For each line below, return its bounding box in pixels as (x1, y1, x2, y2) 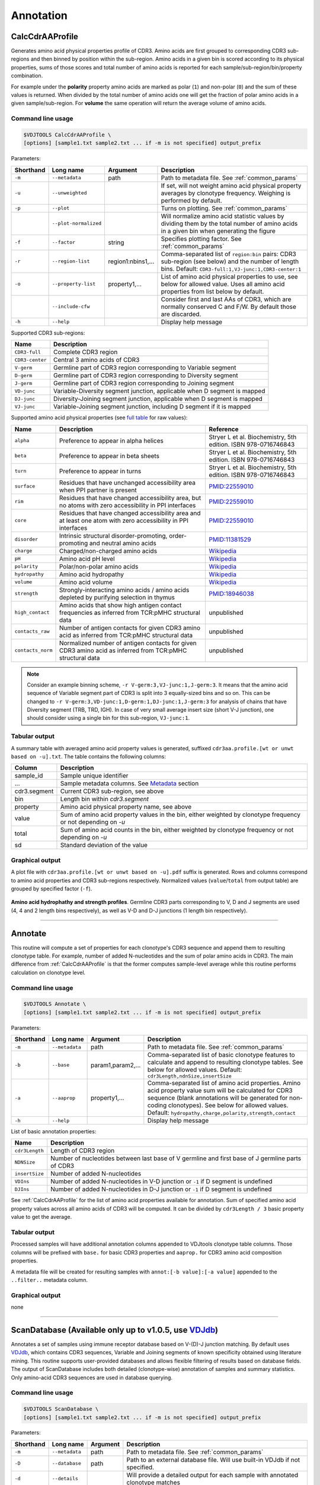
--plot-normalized (52, 220, 102, 227)
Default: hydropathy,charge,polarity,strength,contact (147, 1108, 296, 1117)
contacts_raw (14, 628, 50, 634)
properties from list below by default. (161, 287, 264, 295)
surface (14, 483, 36, 489)
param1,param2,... (91, 1061, 141, 1069)
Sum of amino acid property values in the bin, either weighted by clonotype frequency (60, 811, 300, 819)
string (108, 238, 124, 247)
